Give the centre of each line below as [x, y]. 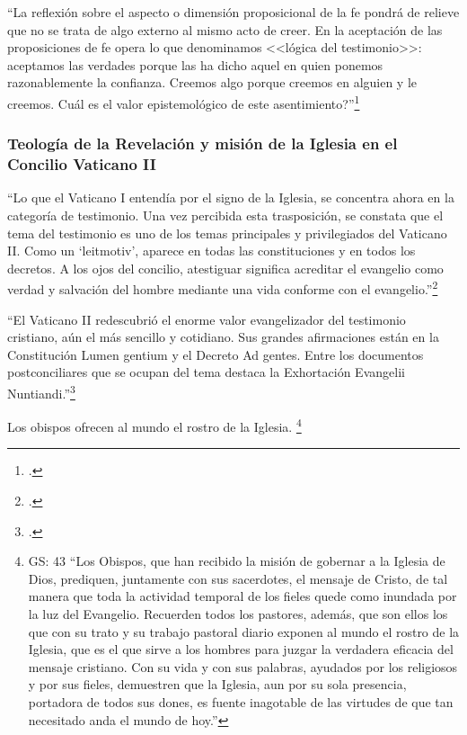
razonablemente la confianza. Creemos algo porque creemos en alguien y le [212, 82]
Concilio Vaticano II [82, 164]
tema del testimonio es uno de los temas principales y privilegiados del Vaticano [227, 233]
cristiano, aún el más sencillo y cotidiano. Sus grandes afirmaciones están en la [223, 337]
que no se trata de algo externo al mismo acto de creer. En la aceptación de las [225, 29]
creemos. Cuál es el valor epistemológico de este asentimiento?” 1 [184, 102]
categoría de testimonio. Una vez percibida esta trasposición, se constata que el [225, 215]
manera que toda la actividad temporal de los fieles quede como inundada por [242, 596]
